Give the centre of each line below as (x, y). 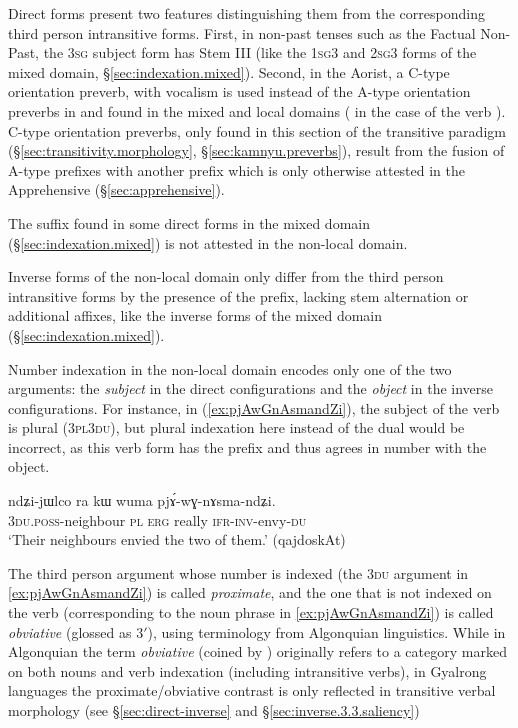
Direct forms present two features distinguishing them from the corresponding (246, 13)
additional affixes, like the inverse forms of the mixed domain (195, 315)
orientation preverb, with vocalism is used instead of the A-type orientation (239, 91)
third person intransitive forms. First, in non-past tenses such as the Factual (242, 32)
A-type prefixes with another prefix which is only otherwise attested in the (237, 169)
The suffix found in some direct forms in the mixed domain (189, 222)
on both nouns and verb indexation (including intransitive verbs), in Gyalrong (247, 670)
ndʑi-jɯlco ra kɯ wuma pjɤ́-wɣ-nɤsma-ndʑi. (142, 500)
